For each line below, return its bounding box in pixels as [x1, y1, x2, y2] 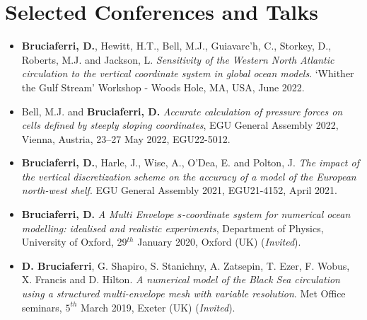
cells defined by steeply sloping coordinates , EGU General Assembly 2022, [21, 118, 339, 132]
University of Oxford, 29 [21, 234, 127, 249]
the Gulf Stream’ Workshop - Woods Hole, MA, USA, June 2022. [21, 79, 305, 94]
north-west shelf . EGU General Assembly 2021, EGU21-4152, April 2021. [21, 183, 338, 198]
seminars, [21, 299, 62, 314]
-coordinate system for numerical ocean [182, 207, 351, 222]
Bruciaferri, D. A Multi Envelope [21, 207, 174, 222]
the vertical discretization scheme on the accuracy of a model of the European [21, 168, 356, 183]
